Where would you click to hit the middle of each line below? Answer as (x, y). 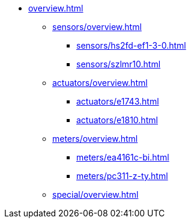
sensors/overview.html (97, 27)
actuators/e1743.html (118, 101)
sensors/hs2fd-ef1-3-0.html (131, 45)
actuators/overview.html (100, 83)
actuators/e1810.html (117, 120)
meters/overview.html (95, 139)
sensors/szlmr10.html (119, 64)
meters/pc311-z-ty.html (122, 176)
